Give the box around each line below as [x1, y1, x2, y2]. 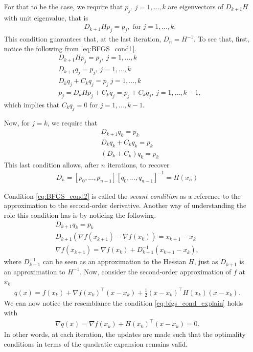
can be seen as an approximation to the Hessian [43, 256, 186, 267]
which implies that [4, 99, 60, 109]
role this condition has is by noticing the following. [4, 209, 156, 220]
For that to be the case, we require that [4, 1, 123, 11]
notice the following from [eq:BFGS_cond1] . [4, 43, 137, 53]
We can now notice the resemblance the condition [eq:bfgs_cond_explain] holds [4, 298, 243, 308]
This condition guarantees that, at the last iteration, [4, 34, 161, 44]
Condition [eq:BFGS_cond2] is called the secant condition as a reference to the [4, 190, 241, 201]
